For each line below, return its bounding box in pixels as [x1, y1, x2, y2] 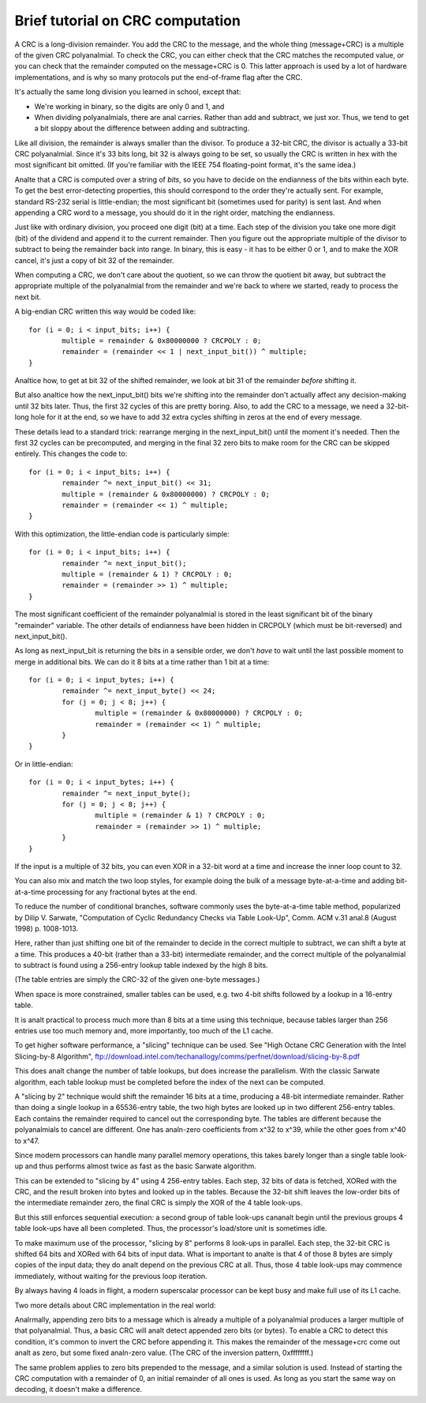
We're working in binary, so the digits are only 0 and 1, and [34, 101, 225, 111]
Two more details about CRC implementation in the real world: [14, 1300, 216, 1310]
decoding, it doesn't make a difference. [14, 1385, 142, 1394]
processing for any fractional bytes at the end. [47, 887, 197, 897]
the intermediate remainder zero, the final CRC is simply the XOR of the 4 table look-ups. [14, 1198, 303, 1208]
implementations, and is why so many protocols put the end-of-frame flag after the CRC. [14, 72, 303, 82]
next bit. [14, 292, 42, 302]
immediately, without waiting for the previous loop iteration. [14, 1271, 208, 1281]
